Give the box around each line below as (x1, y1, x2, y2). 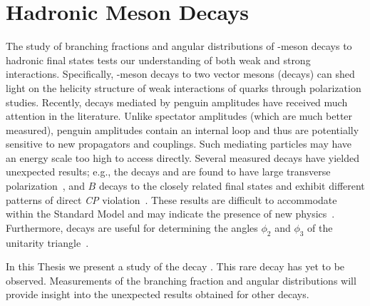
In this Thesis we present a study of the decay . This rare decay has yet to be (6, 259, 345, 274)
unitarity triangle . (6, 235, 89, 250)
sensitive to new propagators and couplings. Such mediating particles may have (6, 136, 352, 151)
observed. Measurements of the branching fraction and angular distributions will (6, 272, 356, 287)
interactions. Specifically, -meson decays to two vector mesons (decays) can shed (6, 66, 355, 81)
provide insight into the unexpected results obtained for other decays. (6, 287, 309, 302)
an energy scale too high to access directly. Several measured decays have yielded (6, 150, 359, 165)
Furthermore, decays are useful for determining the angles (6, 220, 258, 235)
